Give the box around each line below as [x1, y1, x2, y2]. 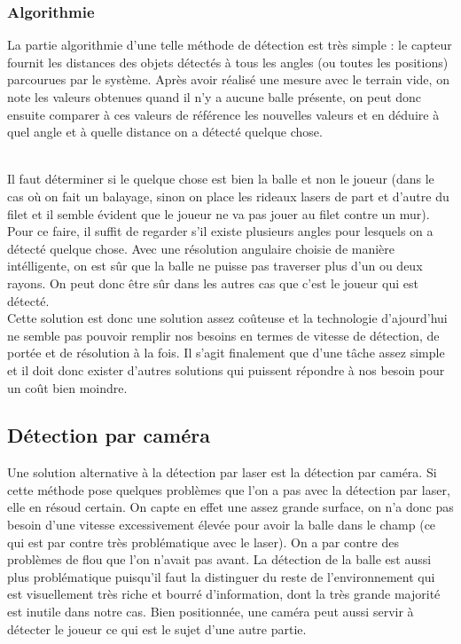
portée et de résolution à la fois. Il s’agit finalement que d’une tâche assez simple [7, 343, 445, 362]
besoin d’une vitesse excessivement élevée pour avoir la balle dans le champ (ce [7, 515, 436, 534]
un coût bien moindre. [7, 378, 128, 397]
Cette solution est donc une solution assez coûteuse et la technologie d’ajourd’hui [7, 309, 448, 327]
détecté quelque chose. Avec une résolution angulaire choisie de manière [7, 239, 395, 257]
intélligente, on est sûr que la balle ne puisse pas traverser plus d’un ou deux [7, 256, 423, 275]
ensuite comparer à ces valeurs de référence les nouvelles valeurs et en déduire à [7, 105, 440, 123]
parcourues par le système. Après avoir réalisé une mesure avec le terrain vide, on [7, 70, 449, 89]
